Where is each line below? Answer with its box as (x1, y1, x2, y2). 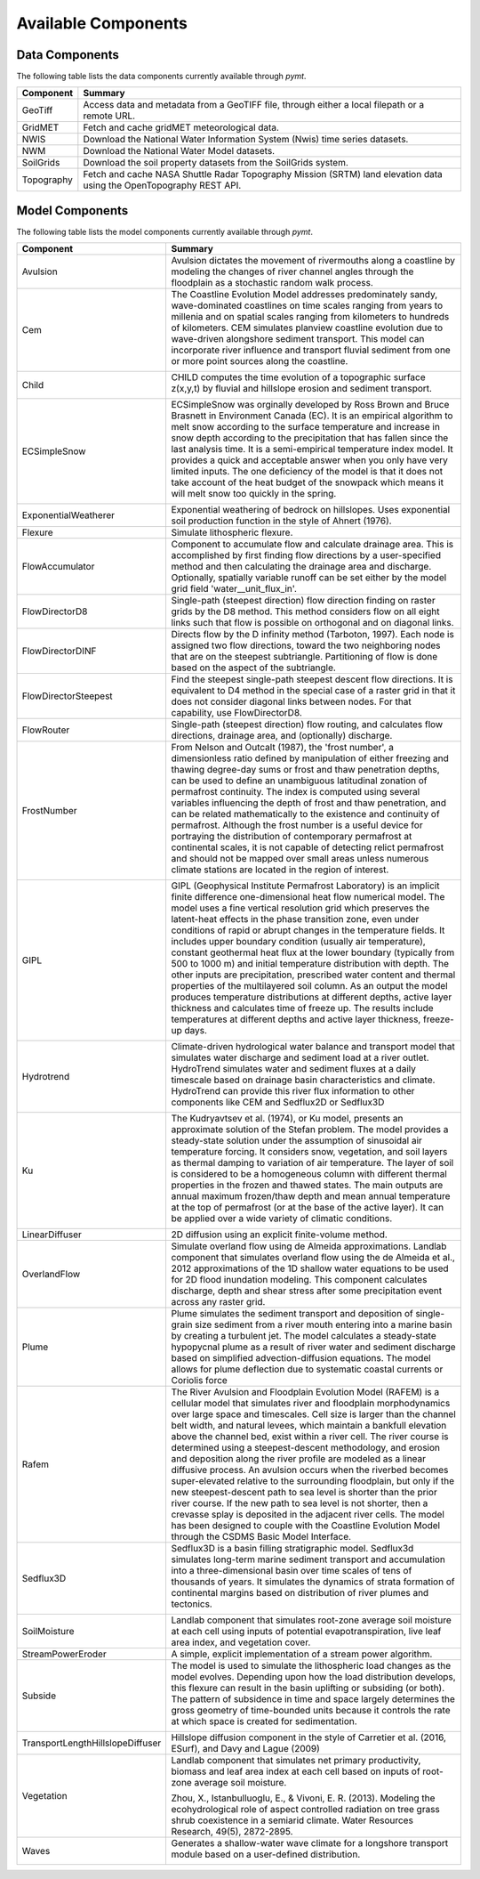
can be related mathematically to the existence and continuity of (171, 808, 440, 821)
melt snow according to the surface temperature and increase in (171, 421, 440, 433)
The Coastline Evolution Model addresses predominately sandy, (171, 288, 438, 301)
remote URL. (83, 109, 136, 122)
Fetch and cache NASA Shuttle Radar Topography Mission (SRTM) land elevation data (83, 168, 444, 181)
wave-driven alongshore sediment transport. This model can (171, 333, 425, 345)
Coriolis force (171, 1374, 228, 1387)
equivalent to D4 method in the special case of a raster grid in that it (171, 684, 456, 697)
